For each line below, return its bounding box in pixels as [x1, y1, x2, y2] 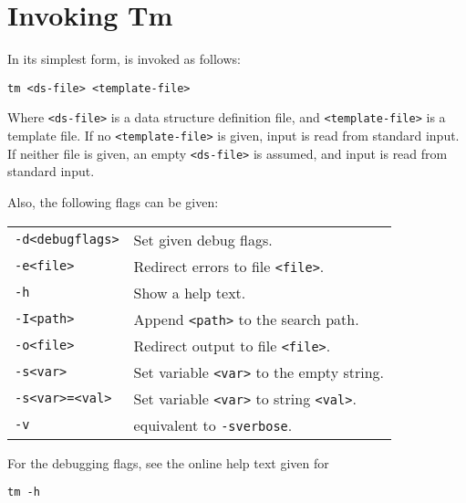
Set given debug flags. [133, 228, 273, 250]
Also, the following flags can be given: [7, 192, 219, 211]
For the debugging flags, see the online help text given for [7, 453, 329, 472]
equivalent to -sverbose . [133, 414, 293, 435]
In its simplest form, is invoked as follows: [7, 49, 241, 68]
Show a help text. [133, 281, 246, 303]
